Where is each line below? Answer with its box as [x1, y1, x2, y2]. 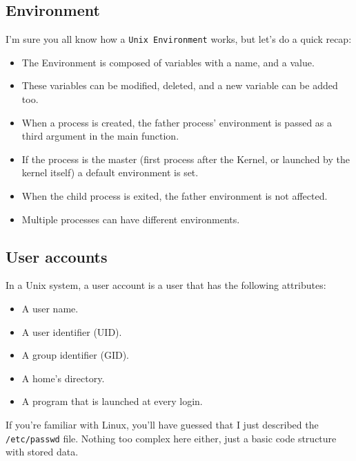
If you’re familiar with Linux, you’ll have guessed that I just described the [6, 417, 319, 431]
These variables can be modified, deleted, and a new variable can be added [21, 78, 338, 93]
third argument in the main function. [21, 129, 179, 143]
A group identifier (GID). [21, 348, 129, 362]
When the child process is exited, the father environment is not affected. [21, 189, 328, 203]
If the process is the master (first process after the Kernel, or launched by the [21, 151, 350, 166]
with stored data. [6, 444, 79, 459]
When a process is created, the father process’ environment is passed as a [21, 115, 333, 129]
